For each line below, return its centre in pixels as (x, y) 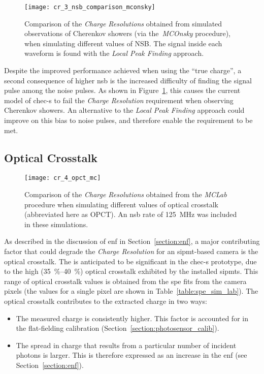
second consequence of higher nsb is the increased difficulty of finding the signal (128, 80)
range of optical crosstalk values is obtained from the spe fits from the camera (125, 281)
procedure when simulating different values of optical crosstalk (121, 204)
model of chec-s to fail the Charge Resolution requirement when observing (119, 100)
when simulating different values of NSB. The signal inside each (123, 43)
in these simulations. (56, 224)
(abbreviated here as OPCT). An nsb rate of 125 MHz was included (131, 214)
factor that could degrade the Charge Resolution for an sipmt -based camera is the (131, 251)
